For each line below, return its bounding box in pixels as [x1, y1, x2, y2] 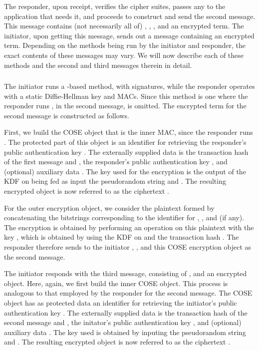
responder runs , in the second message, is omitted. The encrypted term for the [4, 100, 247, 111]
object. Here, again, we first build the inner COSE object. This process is [4, 278, 228, 288]
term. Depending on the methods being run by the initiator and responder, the [4, 40, 246, 50]
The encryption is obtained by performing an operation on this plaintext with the [4, 222, 254, 232]
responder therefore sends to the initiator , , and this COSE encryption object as [4, 241, 252, 252]
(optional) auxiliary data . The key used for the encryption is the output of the [4, 166, 246, 176]
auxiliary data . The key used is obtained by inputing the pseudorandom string [4, 327, 246, 337]
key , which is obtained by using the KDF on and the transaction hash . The [4, 232, 239, 242]
